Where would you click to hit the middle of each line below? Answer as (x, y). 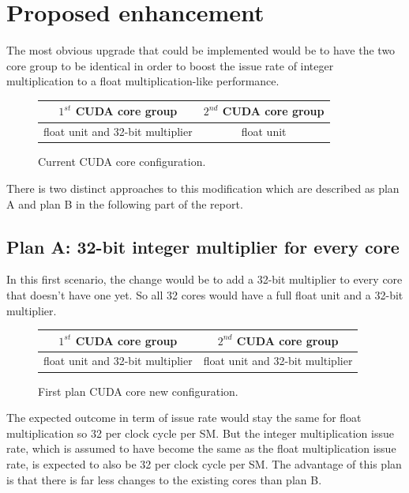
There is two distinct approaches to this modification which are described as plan (203, 188)
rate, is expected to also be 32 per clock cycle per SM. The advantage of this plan (204, 463)
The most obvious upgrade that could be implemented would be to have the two (201, 50)
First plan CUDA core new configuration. (138, 391)
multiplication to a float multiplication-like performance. (143, 81)
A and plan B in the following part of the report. (125, 203)
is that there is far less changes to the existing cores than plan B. (164, 479)
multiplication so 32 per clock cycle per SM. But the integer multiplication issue (200, 433)
